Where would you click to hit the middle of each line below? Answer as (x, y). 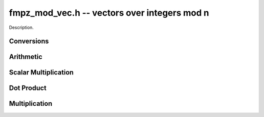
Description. (21, 27)
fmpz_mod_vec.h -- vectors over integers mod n (109, 13)
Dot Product (28, 88)
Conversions (29, 41)
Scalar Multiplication (41, 73)
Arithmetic (26, 57)
